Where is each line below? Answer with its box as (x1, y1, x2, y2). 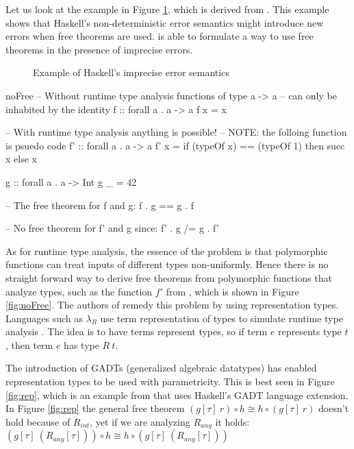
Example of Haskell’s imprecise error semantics (33, 65, 229, 80)
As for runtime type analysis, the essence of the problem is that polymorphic (5, 243, 328, 258)
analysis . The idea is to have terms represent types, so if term (5, 324, 268, 339)
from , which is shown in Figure (166, 284, 299, 298)
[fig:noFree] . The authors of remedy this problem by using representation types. (5, 298, 339, 312)
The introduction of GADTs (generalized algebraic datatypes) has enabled (5, 361, 317, 375)
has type (64, 337, 99, 352)
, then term (5, 337, 53, 352)
